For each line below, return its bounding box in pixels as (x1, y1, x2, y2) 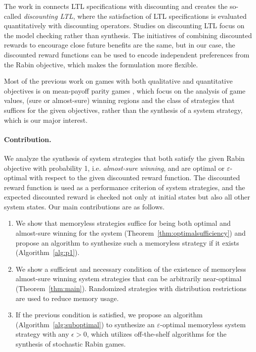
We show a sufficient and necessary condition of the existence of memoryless (15, 263, 246, 274)
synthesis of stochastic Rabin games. (15, 339, 126, 349)
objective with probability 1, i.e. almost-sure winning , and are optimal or (4, 162, 225, 173)
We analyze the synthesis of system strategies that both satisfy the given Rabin (4, 152, 245, 163)
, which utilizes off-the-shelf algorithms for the (86, 329, 227, 339)
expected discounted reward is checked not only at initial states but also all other (4, 192, 250, 202)
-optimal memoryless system (160, 319, 246, 329)
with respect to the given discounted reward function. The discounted (29, 172, 240, 183)
